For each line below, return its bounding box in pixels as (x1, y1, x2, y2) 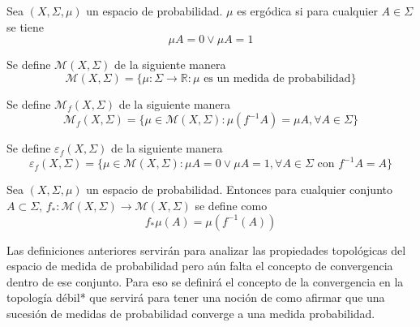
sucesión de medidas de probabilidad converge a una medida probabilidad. (6, 305, 375, 322)
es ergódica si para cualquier (237, 2, 378, 19)
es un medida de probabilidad (204, 72, 351, 84)
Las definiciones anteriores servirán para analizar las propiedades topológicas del (6, 241, 406, 258)
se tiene (6, 18, 44, 35)
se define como (195, 197, 268, 214)
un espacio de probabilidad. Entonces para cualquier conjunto (86, 181, 392, 198)
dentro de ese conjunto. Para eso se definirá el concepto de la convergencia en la (6, 273, 404, 290)
